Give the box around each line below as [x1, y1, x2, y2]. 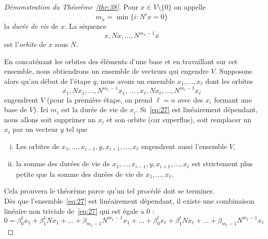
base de [4, 104, 27, 115]
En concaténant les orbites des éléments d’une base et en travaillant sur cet [4, 56, 238, 66]
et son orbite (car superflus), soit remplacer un [106, 114, 251, 124]
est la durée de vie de [61, 104, 128, 115]
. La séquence [64, 21, 107, 31]
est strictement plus [192, 158, 253, 169]
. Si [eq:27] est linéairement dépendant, [136, 104, 258, 115]
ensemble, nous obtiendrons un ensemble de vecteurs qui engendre [4, 66, 209, 76]
